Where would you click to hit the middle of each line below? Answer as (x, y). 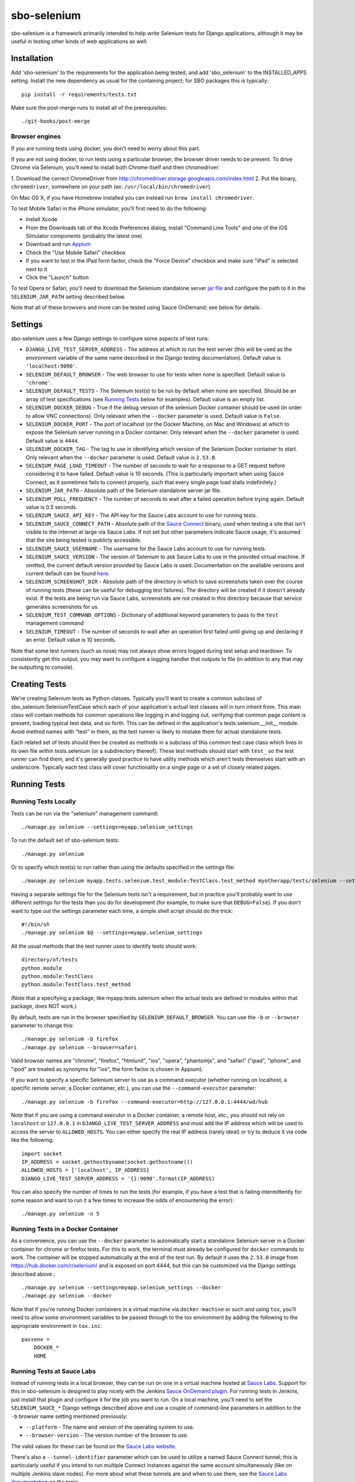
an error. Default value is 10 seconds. (71, 640)
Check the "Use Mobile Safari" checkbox (76, 253)
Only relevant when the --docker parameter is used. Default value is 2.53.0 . (121, 457)
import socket (42, 1154)
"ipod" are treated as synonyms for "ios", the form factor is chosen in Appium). (107, 1069)
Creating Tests (39, 684)
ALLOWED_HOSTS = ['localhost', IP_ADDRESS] (85, 1170)
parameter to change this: (42, 1025)
